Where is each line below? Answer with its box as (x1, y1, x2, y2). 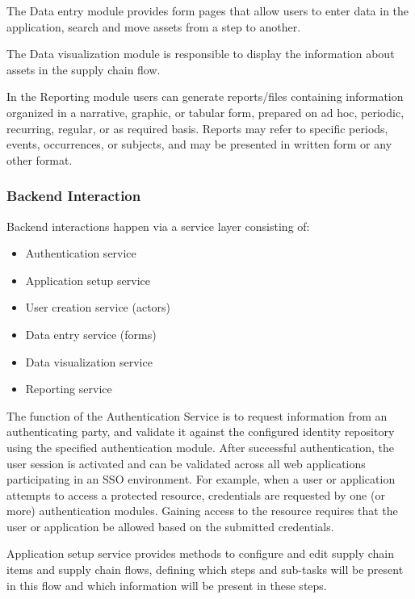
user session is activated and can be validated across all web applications (6, 454, 366, 471)
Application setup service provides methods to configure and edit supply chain (6, 545, 395, 562)
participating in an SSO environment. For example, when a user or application (6, 471, 396, 488)
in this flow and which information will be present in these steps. (6, 576, 327, 593)
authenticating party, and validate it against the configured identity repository (6, 423, 395, 440)
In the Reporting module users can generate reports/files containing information (6, 88, 404, 105)
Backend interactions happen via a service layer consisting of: (6, 217, 310, 234)
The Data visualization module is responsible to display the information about (6, 45, 395, 62)
